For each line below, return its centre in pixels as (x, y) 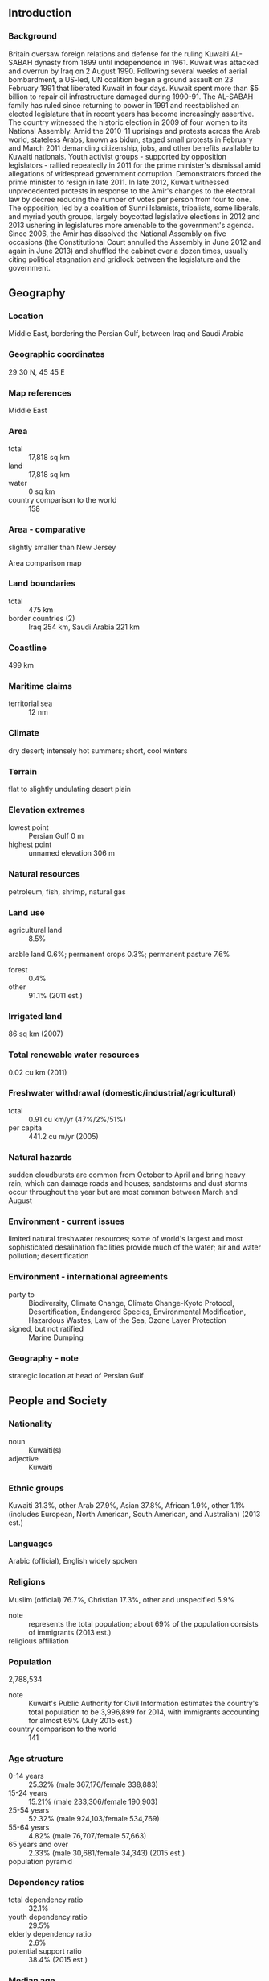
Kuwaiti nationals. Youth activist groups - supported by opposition (117, 156)
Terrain (23, 771)
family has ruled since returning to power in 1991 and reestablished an (124, 105)
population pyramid (41, 1862)
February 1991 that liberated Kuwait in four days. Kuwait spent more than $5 (134, 88)
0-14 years (26, 1776)
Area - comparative (47, 529)
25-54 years (29, 1810)
